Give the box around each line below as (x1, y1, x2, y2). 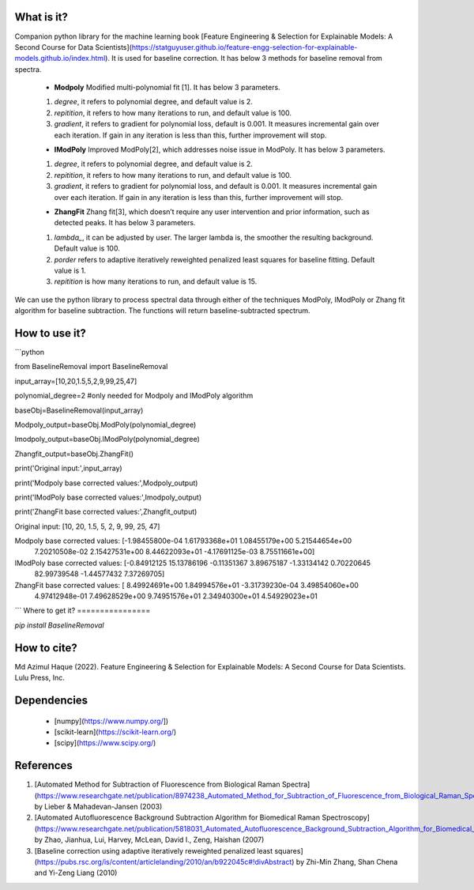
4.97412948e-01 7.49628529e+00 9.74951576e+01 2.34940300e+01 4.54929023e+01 (34, 591, 318, 601)
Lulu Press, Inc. (14, 673, 65, 683)
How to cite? (14, 641, 78, 654)
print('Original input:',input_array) (14, 463, 122, 473)
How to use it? (14, 326, 86, 340)
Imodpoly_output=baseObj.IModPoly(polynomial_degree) (14, 435, 201, 444)
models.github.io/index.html (14, 54, 106, 63)
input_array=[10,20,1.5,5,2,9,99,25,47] (14, 376, 137, 386)
